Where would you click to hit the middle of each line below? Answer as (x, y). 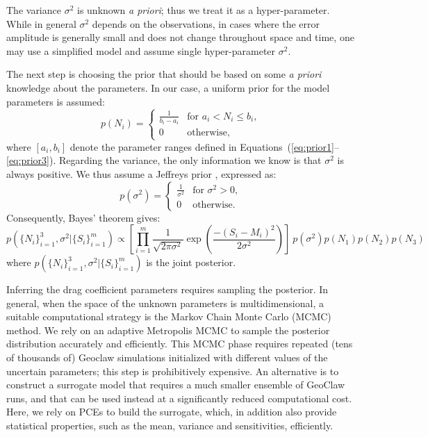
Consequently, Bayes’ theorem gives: (83, 217)
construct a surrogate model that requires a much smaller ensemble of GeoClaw (176, 385)
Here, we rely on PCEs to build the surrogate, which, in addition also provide (172, 412)
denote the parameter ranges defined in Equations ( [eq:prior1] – (204, 146)
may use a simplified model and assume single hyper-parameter (141, 50)
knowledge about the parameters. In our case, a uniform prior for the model (168, 87)
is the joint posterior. (191, 262)
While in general (41, 23)
